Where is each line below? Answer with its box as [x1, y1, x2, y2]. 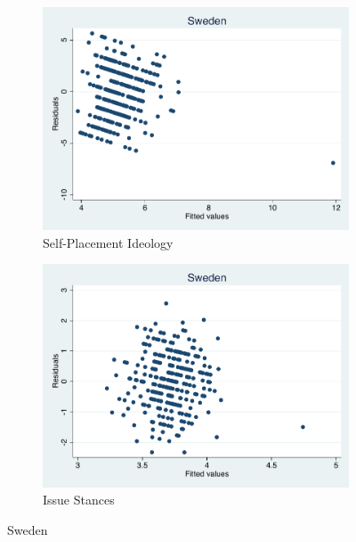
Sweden [7, 520, 48, 538]
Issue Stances [43, 490, 115, 509]
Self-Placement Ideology [43, 233, 174, 251]
